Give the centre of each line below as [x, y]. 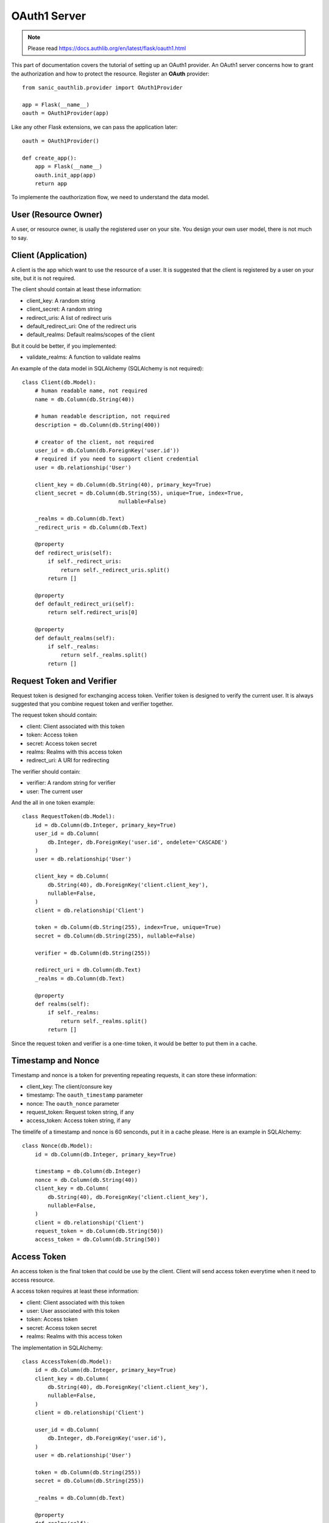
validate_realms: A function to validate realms [83, 357]
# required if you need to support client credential [117, 459]
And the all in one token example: [53, 802]
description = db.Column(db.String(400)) [97, 425]
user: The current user [55, 791]
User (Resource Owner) [57, 215]
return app [51, 184]
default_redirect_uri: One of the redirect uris [82, 326]
